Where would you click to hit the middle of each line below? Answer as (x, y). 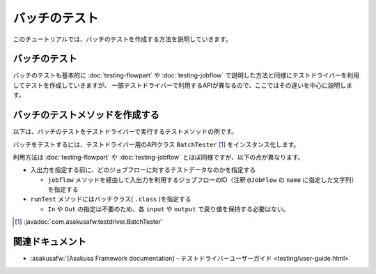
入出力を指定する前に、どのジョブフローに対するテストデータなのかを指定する (143, 170)
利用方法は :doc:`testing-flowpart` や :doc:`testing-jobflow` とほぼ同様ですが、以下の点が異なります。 (158, 157)
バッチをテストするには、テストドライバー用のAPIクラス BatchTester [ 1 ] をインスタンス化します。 (156, 144)
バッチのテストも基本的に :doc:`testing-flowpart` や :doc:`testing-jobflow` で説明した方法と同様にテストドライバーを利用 (186, 75)
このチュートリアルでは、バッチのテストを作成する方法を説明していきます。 (123, 39)
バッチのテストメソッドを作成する (86, 115)
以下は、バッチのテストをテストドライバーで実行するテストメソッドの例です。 (125, 132)
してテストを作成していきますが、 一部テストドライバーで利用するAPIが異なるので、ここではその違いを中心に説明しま (183, 85)
